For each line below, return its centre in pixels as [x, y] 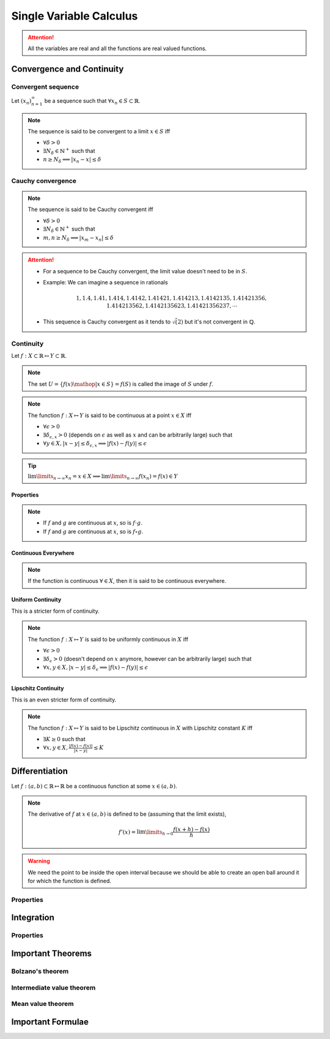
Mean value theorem [43, 1004]
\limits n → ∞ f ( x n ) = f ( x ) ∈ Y [144, 477]
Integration [33, 918]
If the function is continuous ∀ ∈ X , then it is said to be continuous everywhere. [127, 581]
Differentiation [40, 771]
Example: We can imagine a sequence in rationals [105, 283]
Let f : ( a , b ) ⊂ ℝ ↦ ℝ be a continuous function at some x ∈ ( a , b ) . [94, 786]
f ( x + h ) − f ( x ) [192, 829]
